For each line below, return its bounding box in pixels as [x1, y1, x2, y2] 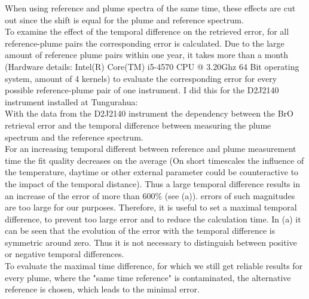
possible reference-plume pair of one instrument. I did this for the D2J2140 [5, 84, 279, 96]
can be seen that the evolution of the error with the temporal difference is [5, 224, 276, 237]
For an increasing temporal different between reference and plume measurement [5, 142, 296, 155]
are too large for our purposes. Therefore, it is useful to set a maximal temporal [5, 201, 297, 213]
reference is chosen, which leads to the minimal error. [5, 283, 200, 295]
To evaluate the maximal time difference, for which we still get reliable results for [5, 260, 303, 272]
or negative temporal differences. [5, 248, 124, 260]
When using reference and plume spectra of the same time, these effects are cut [5, 2, 296, 14]
